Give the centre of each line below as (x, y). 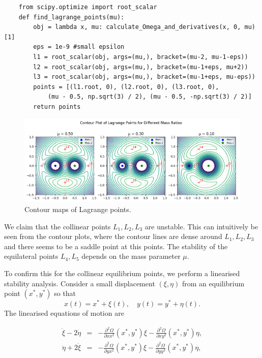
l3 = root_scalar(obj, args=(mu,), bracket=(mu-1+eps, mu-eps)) (144, 77)
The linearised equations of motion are (64, 313)
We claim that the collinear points (57, 226)
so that (65, 293)
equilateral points (31, 256)
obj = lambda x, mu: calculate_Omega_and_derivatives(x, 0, (137, 27)
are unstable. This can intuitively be (201, 226)
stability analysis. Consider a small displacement (80, 283)
